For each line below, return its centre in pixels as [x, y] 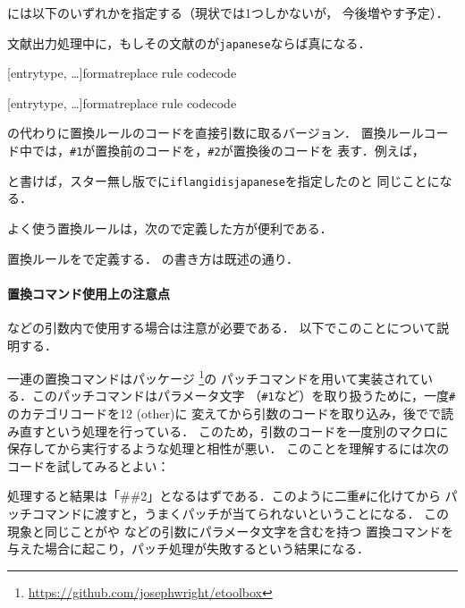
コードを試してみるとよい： [89, 465]
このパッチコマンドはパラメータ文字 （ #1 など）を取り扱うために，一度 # [244, 396]
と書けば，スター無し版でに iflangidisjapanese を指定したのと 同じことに [224, 180]
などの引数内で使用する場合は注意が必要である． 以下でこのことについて [222, 327]
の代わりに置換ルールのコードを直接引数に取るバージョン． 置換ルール [216, 133]
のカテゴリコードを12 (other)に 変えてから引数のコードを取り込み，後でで [224, 414]
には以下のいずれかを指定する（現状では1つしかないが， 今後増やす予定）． [228, 13]
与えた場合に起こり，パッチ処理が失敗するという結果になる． [189, 549]
